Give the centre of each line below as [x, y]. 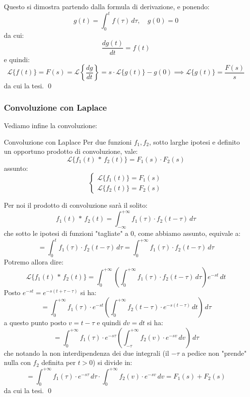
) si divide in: [112, 362]
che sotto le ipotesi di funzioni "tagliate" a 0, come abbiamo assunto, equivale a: [122, 233]
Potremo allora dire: [34, 262]
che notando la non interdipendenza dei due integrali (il [86, 353]
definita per [58, 362]
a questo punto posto [35, 323]
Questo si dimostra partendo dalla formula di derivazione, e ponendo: [107, 6]
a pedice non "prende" [214, 353]
